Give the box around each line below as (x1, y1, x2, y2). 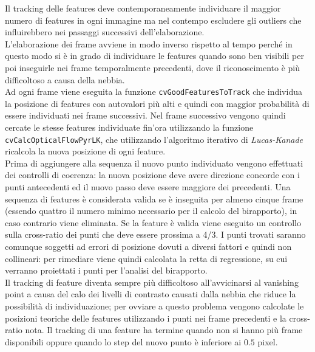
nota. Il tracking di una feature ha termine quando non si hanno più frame (25, 323, 303, 336)
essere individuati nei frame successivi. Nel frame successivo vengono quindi (5, 109, 286, 122)
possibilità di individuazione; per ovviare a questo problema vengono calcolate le (5, 299, 304, 312)
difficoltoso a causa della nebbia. (5, 73, 125, 86)
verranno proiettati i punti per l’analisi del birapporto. (5, 264, 208, 277)
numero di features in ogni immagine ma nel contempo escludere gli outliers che (5, 13, 302, 26)
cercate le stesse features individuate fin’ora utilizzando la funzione (5, 121, 254, 133)
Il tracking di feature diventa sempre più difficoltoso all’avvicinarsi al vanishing (5, 275, 299, 288)
